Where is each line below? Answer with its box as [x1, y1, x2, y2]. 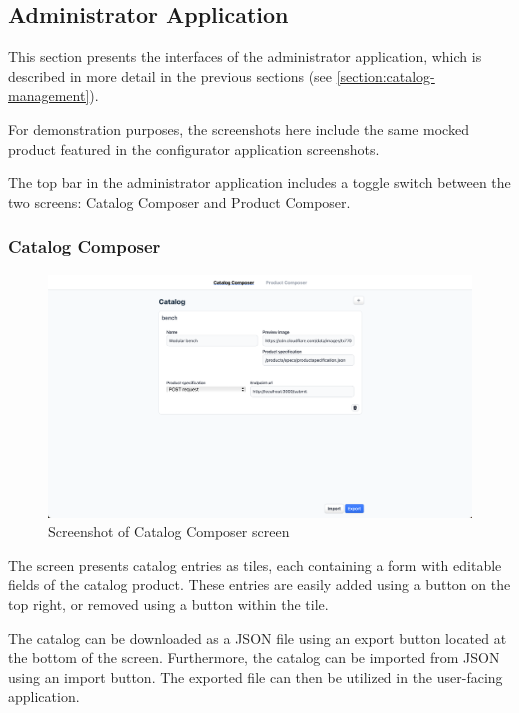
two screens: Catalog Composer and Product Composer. [8, 191, 351, 212]
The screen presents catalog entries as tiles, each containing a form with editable [8, 554, 502, 575]
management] [8, 85, 90, 106]
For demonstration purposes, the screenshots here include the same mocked [8, 118, 469, 139]
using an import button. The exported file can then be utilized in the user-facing [8, 666, 503, 687]
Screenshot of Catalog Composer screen [48, 521, 290, 542]
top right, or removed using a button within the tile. [8, 594, 329, 614]
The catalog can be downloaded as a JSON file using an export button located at [8, 627, 507, 648]
